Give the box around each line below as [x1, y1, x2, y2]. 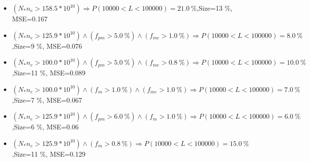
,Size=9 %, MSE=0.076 [12, 40, 82, 51]
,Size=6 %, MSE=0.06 [12, 122, 79, 132]
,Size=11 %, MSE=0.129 [12, 148, 86, 159]
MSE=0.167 [12, 14, 48, 23]
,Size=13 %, [197, 3, 233, 13]
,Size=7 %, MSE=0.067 [12, 94, 82, 105]
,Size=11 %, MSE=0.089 [12, 68, 86, 78]
